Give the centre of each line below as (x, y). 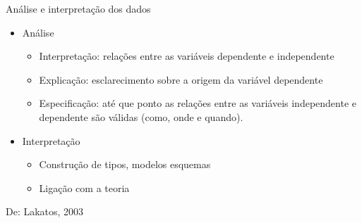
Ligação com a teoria (84, 187)
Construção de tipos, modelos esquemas (125, 164)
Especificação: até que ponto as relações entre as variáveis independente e (198, 103)
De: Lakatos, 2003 (45, 211)
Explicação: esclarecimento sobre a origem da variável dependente (181, 79)
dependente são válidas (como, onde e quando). (141, 116)
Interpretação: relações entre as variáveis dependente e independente (187, 56)
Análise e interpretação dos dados (78, 8)
